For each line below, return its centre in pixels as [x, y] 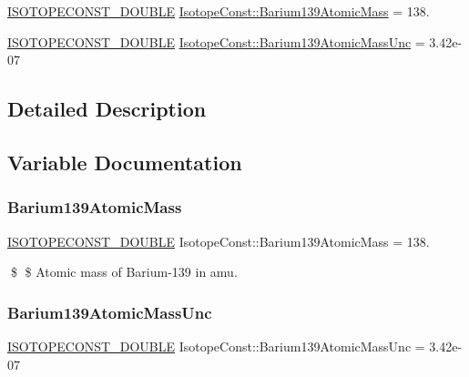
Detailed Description [107, 109]
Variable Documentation [125, 162]
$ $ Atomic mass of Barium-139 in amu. [124, 272]
